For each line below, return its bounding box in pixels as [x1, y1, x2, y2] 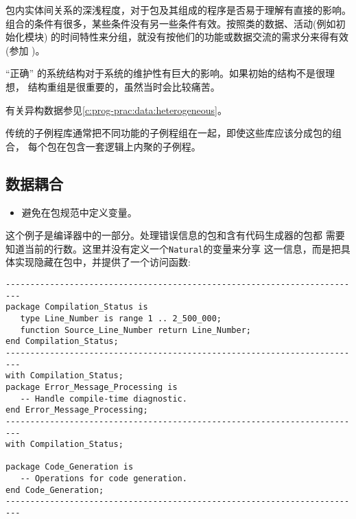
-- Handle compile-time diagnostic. [20, 393, 187, 404]
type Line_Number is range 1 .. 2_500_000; [20, 313, 222, 323]
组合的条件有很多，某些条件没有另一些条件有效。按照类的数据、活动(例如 [5, 16, 336, 30]
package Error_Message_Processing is [5, 382, 178, 392]
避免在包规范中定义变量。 [21, 205, 137, 219]
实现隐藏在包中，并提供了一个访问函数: [14, 255, 191, 269]
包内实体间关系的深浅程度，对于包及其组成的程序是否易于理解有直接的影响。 [5, 3, 351, 16]
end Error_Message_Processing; [5, 405, 148, 415]
